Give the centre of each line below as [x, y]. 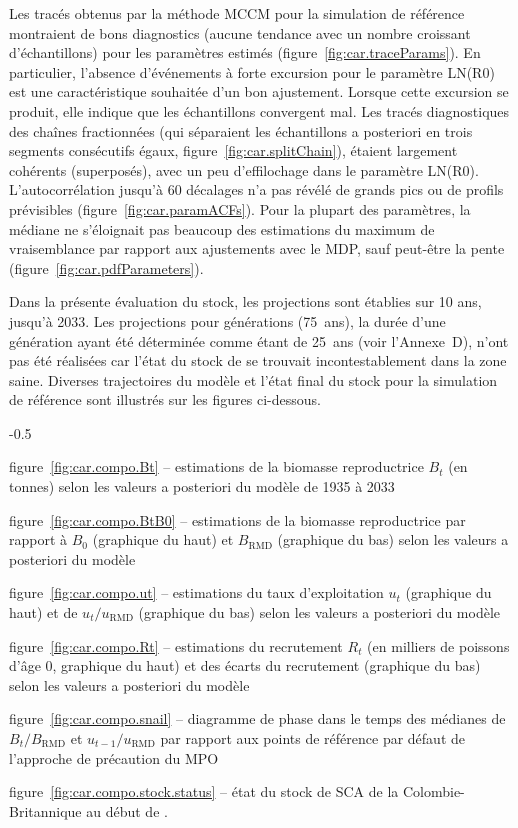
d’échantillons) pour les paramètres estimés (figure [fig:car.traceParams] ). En [245, 52]
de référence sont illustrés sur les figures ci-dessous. [165, 399]
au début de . [127, 810]
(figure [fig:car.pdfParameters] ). [106, 267]
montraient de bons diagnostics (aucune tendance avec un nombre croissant [240, 32]
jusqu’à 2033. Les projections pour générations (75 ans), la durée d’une [227, 320]
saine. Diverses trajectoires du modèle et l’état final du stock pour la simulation [253, 379]
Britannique [45, 810]
